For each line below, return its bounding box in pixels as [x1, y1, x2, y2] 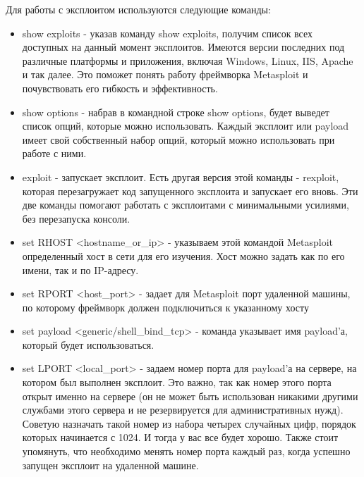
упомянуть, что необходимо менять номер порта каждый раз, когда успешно [22, 444, 351, 459]
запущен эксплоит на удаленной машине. [22, 457, 199, 472]
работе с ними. [22, 146, 87, 161]
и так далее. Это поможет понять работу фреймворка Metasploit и [22, 67, 308, 82]
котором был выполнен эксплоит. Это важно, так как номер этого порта [22, 375, 332, 390]
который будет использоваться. [22, 337, 154, 352]
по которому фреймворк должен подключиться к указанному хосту [22, 299, 309, 314]
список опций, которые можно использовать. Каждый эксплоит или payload [22, 118, 349, 133]
